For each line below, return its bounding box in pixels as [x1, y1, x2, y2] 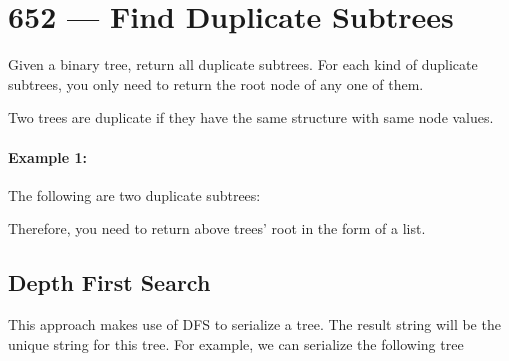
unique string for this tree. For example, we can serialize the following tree [8, 333, 464, 354]
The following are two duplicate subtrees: [8, 184, 261, 205]
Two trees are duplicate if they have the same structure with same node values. [8, 107, 494, 128]
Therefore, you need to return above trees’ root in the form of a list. [8, 218, 426, 239]
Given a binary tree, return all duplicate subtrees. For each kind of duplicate [8, 54, 478, 75]
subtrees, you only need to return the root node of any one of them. [8, 73, 424, 94]
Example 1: [8, 146, 87, 167]
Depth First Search [8, 267, 211, 298]
